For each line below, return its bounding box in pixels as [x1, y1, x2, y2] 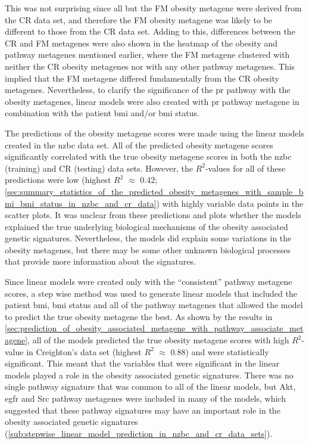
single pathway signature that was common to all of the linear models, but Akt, [5, 380, 296, 393]
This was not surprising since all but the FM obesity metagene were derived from [5, 2, 302, 14]
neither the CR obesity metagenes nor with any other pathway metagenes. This [5, 60, 295, 72]
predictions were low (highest [5, 173, 111, 186]
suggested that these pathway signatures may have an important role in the [5, 403, 280, 416]
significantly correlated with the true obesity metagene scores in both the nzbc [5, 150, 292, 163]
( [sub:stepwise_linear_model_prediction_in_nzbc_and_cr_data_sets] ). [5, 427, 273, 439]
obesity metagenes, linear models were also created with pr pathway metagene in [5, 95, 299, 107]
